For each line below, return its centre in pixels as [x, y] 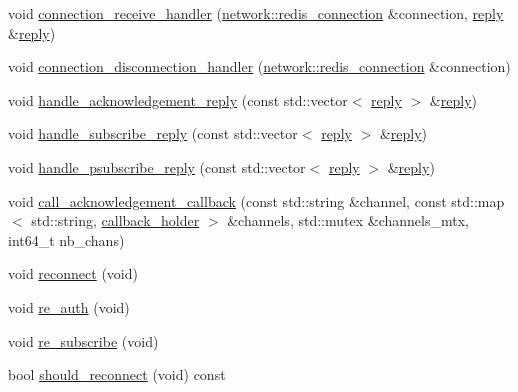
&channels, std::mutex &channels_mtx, [348, 220]
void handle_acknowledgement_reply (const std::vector [178, 99]
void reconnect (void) [73, 273]
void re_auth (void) [69, 306]
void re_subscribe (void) [83, 340]
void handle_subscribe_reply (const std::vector [153, 133]
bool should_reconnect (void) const [117, 374]
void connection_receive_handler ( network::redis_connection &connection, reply [256, 13]
